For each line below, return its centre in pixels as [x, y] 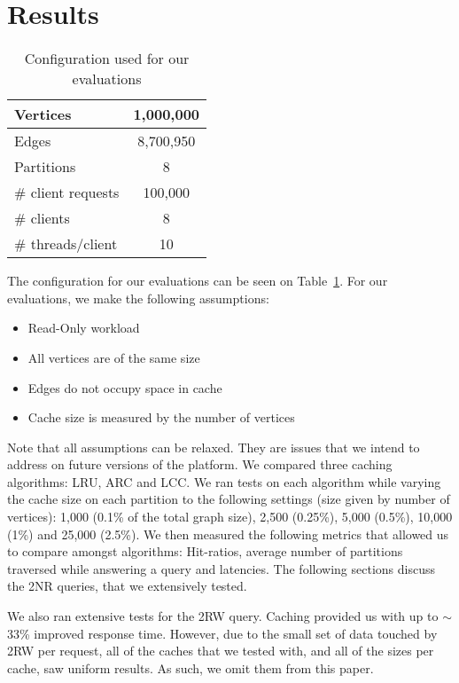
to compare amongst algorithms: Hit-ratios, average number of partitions [205, 551]
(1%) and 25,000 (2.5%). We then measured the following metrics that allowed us [228, 534]
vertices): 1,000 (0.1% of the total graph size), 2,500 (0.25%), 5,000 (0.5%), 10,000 [230, 517]
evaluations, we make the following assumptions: [138, 298]
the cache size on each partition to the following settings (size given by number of [229, 499]
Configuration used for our [107, 59]
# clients [42, 218]
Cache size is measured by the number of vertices [161, 417]
